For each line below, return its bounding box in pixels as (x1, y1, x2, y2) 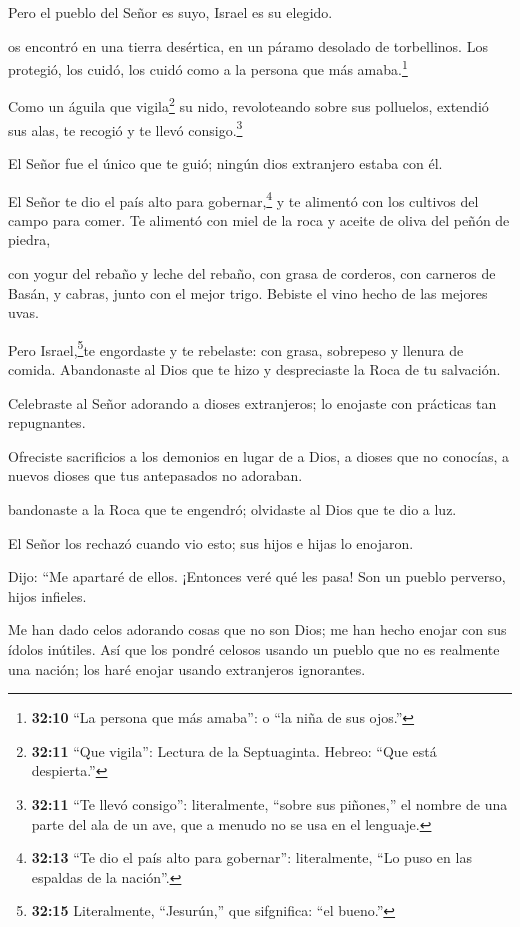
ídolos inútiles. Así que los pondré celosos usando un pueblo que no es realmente (8, 638, 500, 659)
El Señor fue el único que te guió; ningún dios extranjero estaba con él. (8, 152, 443, 173)
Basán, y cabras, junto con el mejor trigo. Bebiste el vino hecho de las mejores (8, 282, 488, 303)
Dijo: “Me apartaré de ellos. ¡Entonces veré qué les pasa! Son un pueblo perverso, (8, 566, 506, 587)
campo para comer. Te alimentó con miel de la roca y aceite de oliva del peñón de (8, 209, 510, 230)
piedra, (8, 229, 51, 250)
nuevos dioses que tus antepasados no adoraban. (8, 465, 303, 486)
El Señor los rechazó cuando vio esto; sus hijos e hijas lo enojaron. (8, 532, 414, 553)
